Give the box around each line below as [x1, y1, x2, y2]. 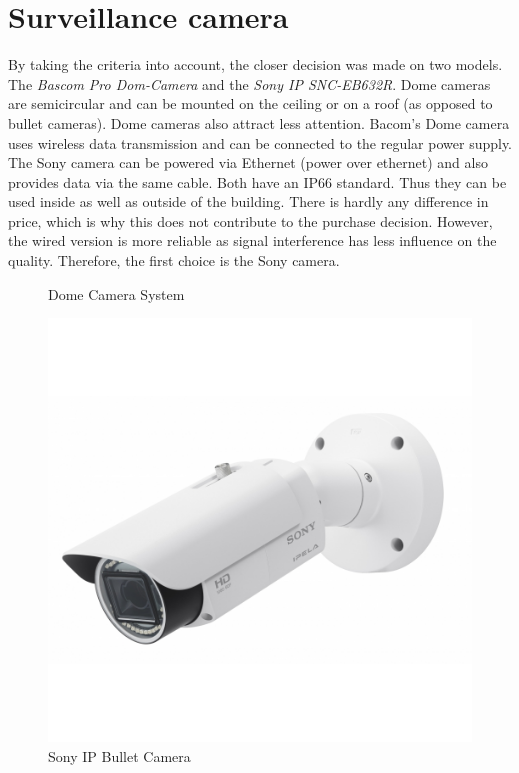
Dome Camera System [48, 283, 185, 304]
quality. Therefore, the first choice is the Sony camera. [8, 250, 340, 271]
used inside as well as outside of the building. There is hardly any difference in [8, 191, 489, 212]
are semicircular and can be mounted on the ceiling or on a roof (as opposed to [8, 93, 493, 114]
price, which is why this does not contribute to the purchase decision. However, [8, 210, 493, 231]
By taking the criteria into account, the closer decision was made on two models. [8, 54, 503, 75]
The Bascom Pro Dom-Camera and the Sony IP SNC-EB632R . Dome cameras [8, 73, 491, 94]
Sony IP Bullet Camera [48, 745, 191, 766]
